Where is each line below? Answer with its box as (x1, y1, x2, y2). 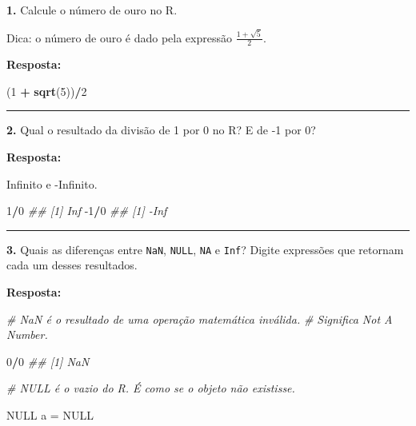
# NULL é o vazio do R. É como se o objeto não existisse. (6, 380, 295, 396)
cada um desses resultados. (6, 257, 138, 273)
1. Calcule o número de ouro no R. (6, 2, 178, 18)
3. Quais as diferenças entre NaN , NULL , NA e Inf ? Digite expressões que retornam (6, 241, 404, 257)
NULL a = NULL (6, 406, 94, 423)
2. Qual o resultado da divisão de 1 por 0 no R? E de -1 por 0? (6, 121, 316, 138)
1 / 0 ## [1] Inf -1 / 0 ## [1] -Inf (6, 202, 167, 219)
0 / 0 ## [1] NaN (6, 352, 90, 369)
